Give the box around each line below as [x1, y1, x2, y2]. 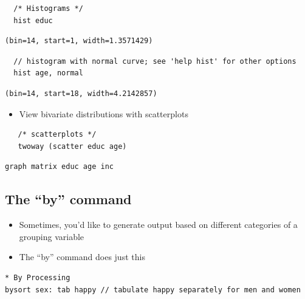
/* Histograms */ [13, 4, 83, 13]
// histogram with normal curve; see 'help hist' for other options [13, 57, 296, 66]
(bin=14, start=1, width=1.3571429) [5, 36, 153, 46]
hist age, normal [13, 69, 83, 78]
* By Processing [5, 273, 70, 282]
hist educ [13, 16, 53, 25]
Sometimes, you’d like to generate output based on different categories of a [19, 218, 298, 231]
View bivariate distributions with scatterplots [19, 107, 188, 120]
